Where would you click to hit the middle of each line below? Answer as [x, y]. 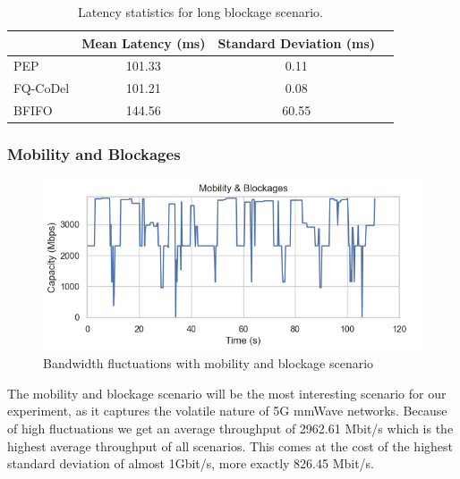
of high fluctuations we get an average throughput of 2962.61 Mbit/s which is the [230, 429]
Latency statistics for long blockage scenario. [200, 12]
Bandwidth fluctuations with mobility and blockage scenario [209, 363]
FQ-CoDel [42, 88]
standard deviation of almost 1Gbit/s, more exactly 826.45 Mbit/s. [191, 463]
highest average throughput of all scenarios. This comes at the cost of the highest [230, 445]
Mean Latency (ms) [144, 42]
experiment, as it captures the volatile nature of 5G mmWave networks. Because [227, 411]
